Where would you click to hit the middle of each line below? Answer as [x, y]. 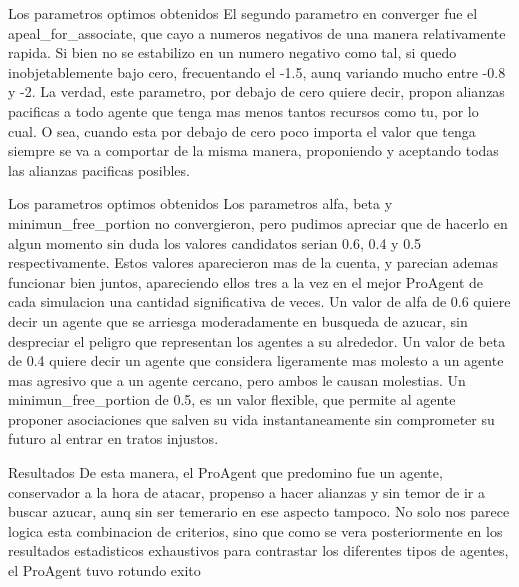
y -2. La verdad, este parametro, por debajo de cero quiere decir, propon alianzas [256, 91]
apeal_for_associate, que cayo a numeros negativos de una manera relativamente [257, 32]
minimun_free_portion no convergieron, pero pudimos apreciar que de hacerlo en [258, 222]
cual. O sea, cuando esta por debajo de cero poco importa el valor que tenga [242, 130]
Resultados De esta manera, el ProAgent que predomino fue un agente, [225, 472]
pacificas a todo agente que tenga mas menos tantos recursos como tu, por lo [243, 110]
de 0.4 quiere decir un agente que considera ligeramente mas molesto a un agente [256, 360]
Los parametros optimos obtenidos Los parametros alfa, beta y [200, 203]
